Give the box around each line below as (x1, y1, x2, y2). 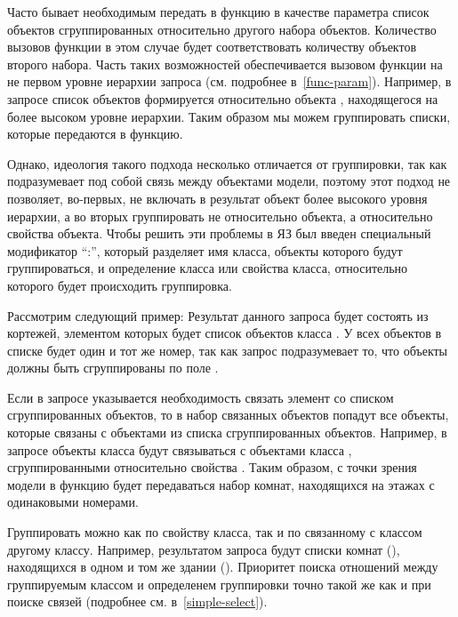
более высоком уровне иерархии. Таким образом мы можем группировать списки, (7, 107, 451, 125)
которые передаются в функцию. (7, 124, 183, 143)
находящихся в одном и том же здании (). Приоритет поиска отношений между (7, 557, 438, 576)
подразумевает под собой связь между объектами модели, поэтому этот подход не (7, 172, 451, 190)
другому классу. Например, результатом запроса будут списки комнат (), (7, 540, 400, 558)
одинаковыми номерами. (7, 493, 139, 511)
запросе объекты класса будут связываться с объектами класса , (7, 440, 352, 459)
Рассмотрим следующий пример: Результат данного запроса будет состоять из (7, 306, 429, 325)
